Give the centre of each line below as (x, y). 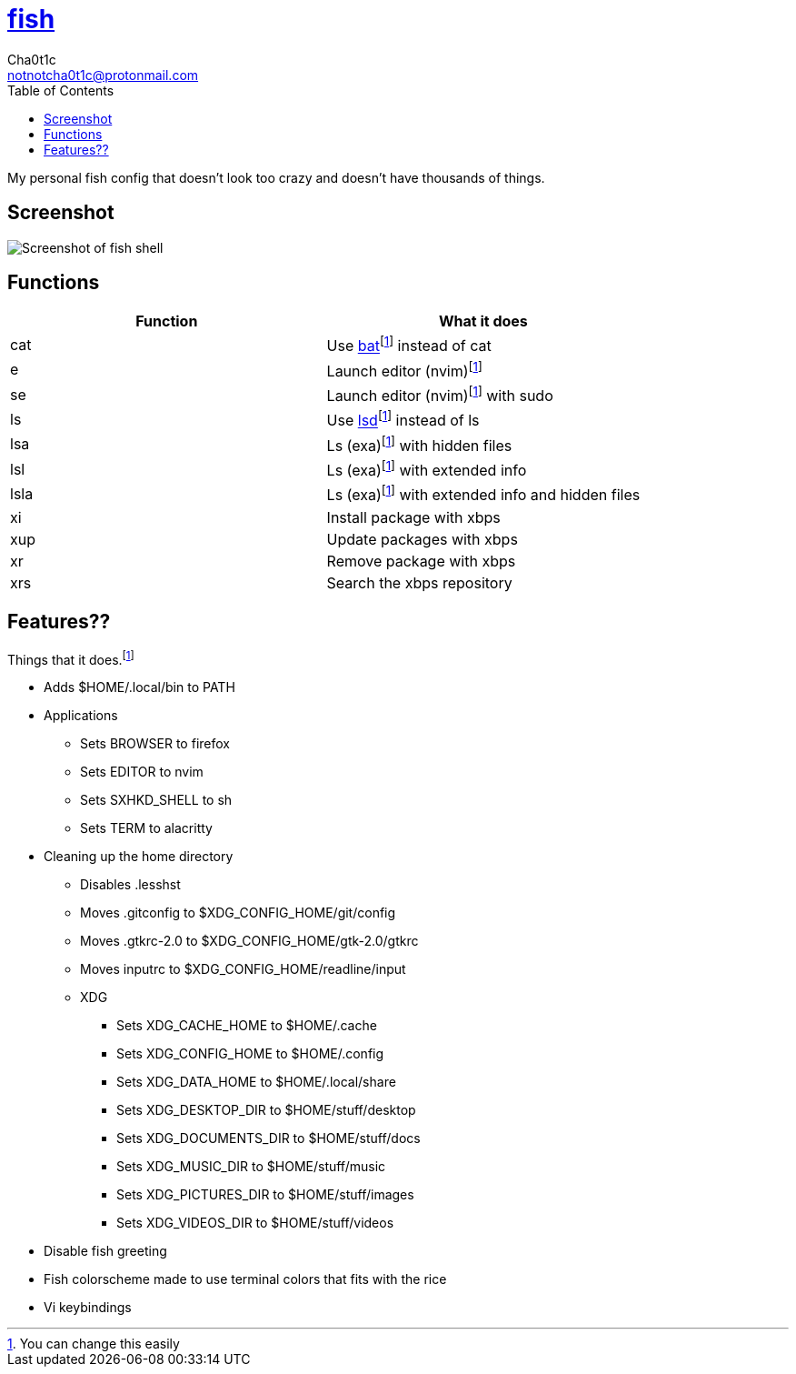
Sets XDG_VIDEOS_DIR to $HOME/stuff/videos (255, 1223)
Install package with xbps (413, 517)
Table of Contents (61, 90)
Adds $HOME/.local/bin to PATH (139, 687)
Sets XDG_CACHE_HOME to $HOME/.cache (247, 1026)
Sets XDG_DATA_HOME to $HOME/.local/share (256, 1082)
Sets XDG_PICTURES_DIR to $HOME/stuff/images (265, 1195)
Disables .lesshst (130, 885)
